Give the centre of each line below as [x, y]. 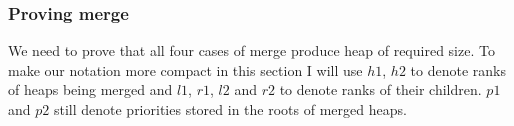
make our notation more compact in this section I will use [185, 69]
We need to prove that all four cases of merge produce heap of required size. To [251, 50]
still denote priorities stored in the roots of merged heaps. [230, 109]
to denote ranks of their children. [380, 89]
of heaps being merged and [90, 89]
